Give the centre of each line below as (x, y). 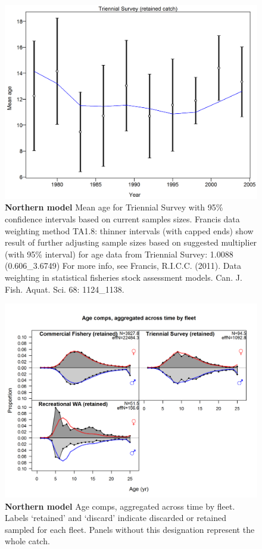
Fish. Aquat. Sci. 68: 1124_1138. (65, 289)
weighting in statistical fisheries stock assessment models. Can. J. (124, 277)
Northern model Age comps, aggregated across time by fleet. (120, 506)
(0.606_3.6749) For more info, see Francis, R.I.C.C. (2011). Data (123, 266)
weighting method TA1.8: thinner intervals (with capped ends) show (129, 230)
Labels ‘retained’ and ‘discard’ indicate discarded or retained (116, 518)
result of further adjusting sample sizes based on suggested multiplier (131, 242)
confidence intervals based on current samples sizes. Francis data (122, 219)
